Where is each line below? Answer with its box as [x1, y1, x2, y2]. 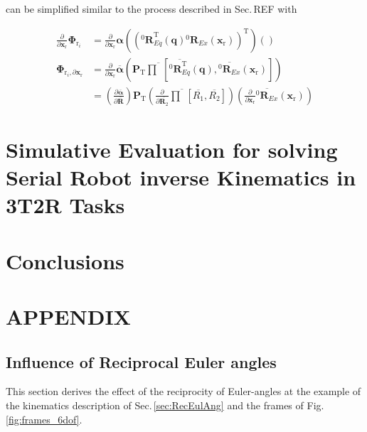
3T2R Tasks [6, 190, 125, 220]
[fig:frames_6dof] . [6, 411, 83, 426]
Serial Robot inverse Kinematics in [6, 163, 356, 192]
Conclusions [6, 246, 124, 275]
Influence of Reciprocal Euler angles [6, 350, 277, 372]
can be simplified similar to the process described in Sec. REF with [6, 1, 297, 16]
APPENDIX [6, 302, 131, 330]
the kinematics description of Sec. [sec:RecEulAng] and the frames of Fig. [6, 397, 324, 412]
